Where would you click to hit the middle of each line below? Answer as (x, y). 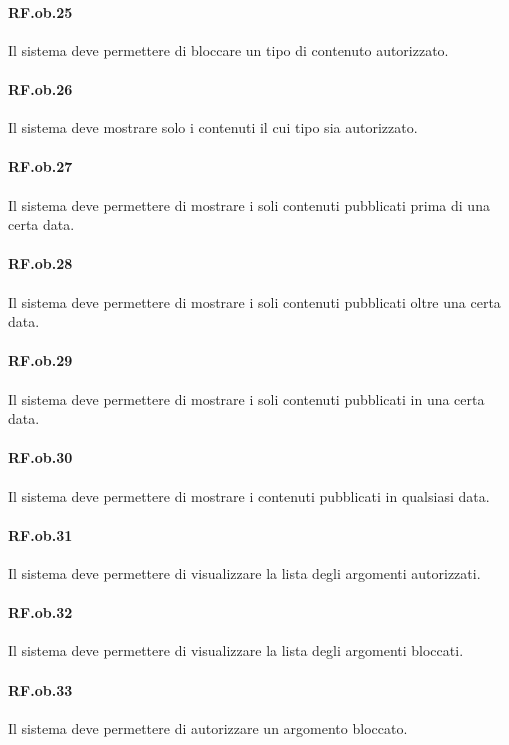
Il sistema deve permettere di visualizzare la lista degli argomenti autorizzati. (244, 572)
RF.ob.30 (40, 457)
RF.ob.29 (40, 360)
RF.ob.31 (40, 534)
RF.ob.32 (40, 612)
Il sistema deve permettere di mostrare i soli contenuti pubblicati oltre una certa (254, 301)
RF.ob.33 (40, 689)
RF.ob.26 (40, 88)
